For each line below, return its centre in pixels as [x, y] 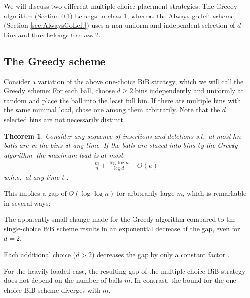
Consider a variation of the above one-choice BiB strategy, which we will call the [124, 81]
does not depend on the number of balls [63, 280]
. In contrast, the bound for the [177, 280]
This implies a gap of [35, 193]
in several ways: [27, 202]
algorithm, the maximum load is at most [64, 154]
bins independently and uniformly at [190, 91]
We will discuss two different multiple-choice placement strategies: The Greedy [121, 6]
